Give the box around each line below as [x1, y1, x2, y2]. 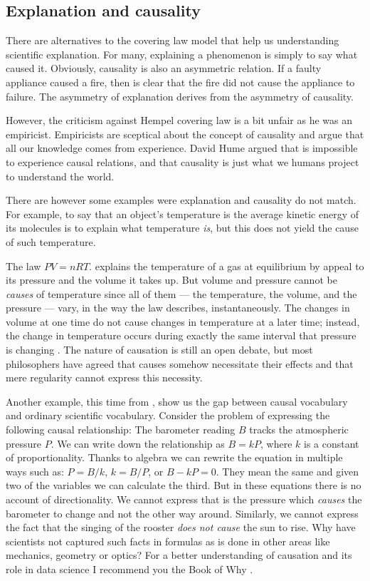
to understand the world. [6, 168, 115, 183]
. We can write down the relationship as [51, 436, 225, 451]
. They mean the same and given [216, 463, 359, 478]
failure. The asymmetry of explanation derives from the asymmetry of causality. [6, 88, 354, 103]
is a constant [303, 436, 359, 451]
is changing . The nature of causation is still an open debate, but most [6, 342, 313, 357]
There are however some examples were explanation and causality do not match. [6, 192, 356, 207]
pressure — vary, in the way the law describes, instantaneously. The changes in [6, 300, 350, 315]
